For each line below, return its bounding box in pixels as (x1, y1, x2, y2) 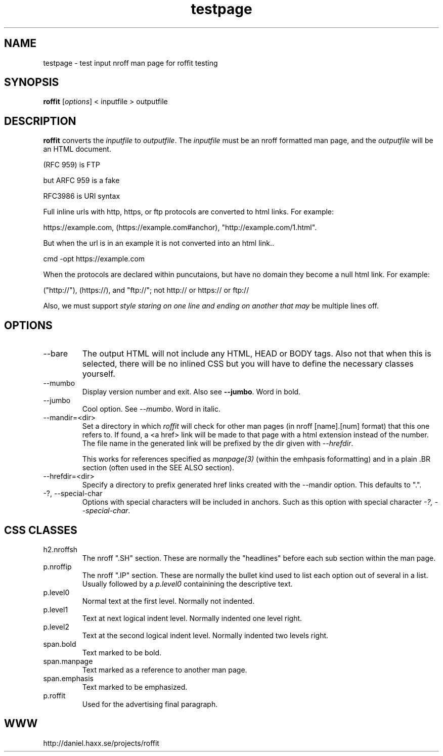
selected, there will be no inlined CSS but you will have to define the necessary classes (82, 359, 414, 369)
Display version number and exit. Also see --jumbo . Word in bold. (82, 387, 301, 396)
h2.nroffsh (43, 545, 78, 554)
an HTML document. (43, 145, 111, 154)
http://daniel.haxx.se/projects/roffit (43, 738, 159, 747)
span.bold (43, 639, 76, 648)
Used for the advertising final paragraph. (82, 699, 218, 708)
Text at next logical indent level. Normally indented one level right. (82, 613, 302, 622)
